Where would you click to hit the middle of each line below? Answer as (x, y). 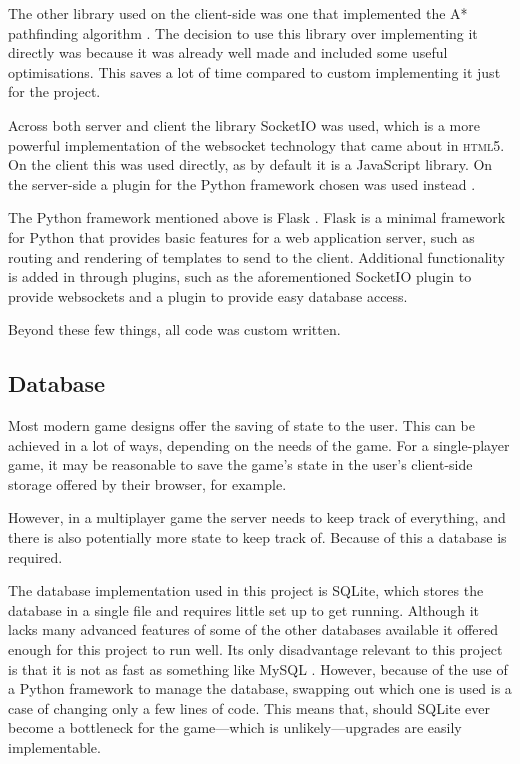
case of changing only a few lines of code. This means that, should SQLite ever (249, 707)
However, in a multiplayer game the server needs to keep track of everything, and (257, 517)
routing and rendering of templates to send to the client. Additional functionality (256, 256)
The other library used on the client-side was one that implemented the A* (238, 13)
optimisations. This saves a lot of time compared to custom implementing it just (254, 71)
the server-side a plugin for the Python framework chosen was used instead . (242, 183)
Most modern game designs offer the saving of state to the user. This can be (241, 425)
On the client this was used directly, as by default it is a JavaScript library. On (250, 164)
